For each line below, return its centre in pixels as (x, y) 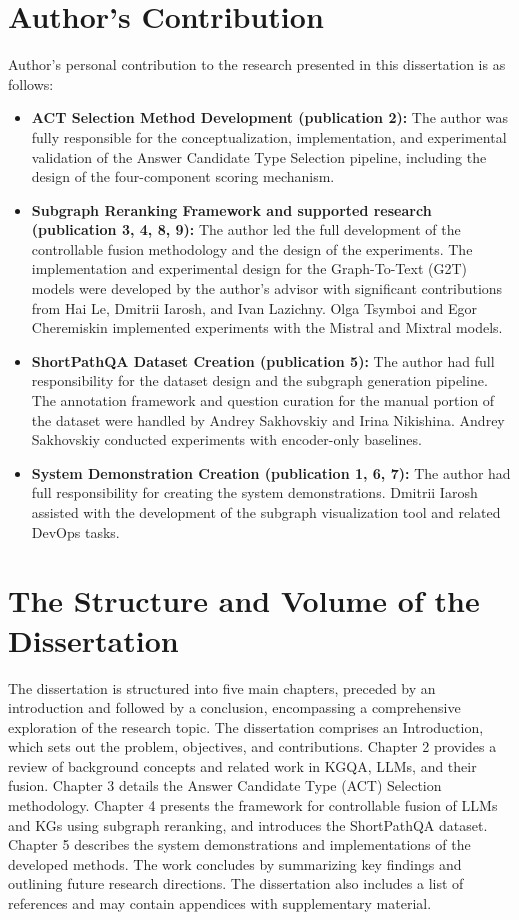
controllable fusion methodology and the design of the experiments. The (252, 248)
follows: (31, 83)
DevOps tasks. (75, 531)
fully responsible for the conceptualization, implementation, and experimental (269, 136)
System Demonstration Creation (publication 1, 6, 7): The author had (271, 472)
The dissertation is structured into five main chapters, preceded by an (222, 687)
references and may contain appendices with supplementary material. (220, 903)
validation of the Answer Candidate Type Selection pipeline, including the (259, 156)
